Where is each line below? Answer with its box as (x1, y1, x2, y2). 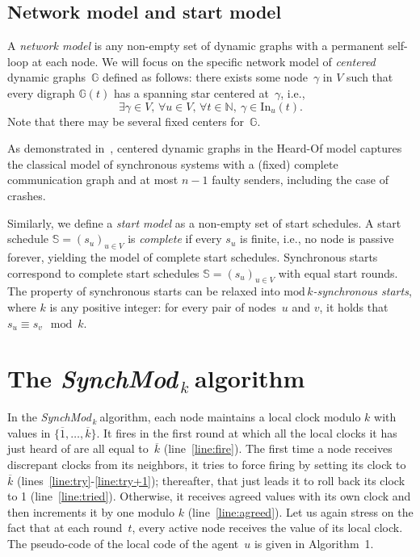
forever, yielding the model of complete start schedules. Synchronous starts (7, 248, 378, 265)
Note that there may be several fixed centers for (7, 112, 245, 129)
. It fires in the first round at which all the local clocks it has (96, 424, 397, 441)
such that (346, 69, 393, 86)
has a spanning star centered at (113, 84, 269, 101)
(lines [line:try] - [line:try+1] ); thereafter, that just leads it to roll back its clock (16, 471, 405, 488)
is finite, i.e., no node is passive (239, 230, 394, 247)
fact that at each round (7, 519, 123, 536)
